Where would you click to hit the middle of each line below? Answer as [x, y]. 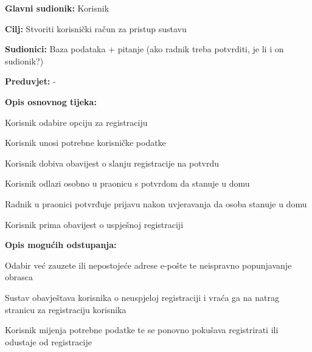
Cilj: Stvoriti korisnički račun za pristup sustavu [96, 28]
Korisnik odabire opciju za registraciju [76, 122]
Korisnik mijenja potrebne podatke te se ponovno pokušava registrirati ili [142, 330]
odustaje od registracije [48, 341]
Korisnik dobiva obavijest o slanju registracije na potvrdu [112, 163]
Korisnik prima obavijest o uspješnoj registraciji [94, 224]
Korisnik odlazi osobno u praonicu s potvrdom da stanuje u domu [127, 183]
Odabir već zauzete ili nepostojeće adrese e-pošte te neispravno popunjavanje [148, 265]
